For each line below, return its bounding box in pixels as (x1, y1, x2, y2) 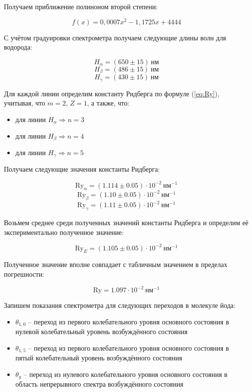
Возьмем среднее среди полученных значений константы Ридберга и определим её (4, 217, 249, 227)
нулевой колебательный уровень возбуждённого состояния (15, 326, 188, 337)
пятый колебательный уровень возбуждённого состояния (15, 353, 182, 363)
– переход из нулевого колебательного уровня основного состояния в (23, 369, 228, 379)
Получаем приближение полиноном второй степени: (4, 1, 158, 11)
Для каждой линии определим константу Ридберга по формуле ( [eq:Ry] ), (4, 88, 219, 98)
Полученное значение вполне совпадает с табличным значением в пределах (4, 259, 228, 269)
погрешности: (4, 269, 44, 279)
